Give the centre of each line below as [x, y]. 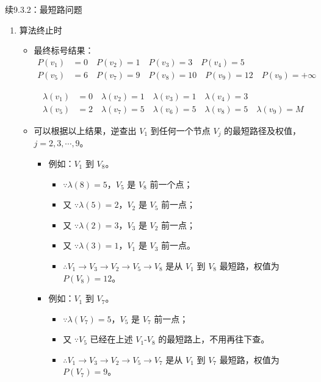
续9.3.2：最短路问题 [44, 9]
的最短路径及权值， [263, 130]
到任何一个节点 [180, 130]
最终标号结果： [64, 50]
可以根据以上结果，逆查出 [85, 130]
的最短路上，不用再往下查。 [214, 339]
